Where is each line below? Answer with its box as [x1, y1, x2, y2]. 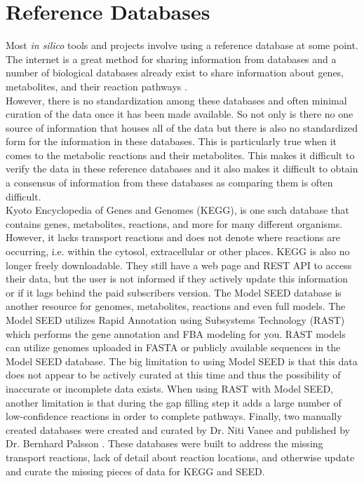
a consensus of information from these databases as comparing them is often [6, 175, 333, 190]
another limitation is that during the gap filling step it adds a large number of [6, 395, 342, 409]
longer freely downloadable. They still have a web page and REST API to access [6, 257, 352, 272]
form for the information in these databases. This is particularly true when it [6, 134, 337, 149]
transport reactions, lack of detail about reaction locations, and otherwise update [6, 449, 355, 464]
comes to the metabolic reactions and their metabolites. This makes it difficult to [6, 147, 355, 162]
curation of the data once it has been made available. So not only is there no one [6, 107, 353, 121]
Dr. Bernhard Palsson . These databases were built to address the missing [6, 436, 323, 451]
